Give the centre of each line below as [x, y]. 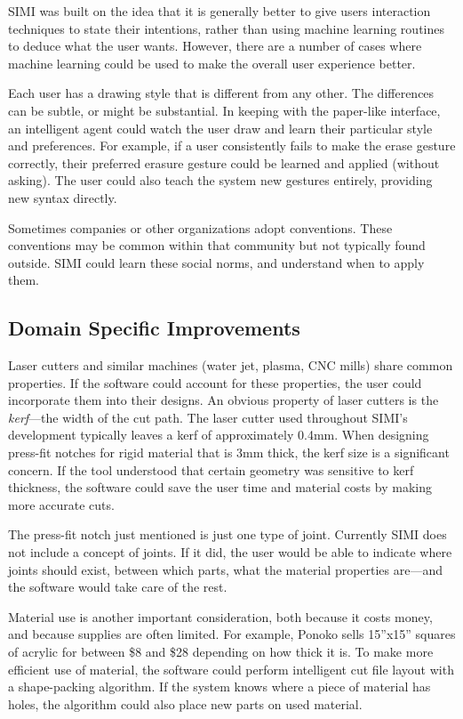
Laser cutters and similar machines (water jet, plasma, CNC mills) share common [231, 365]
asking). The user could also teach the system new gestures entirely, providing [220, 180]
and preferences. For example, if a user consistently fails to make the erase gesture [232, 145]
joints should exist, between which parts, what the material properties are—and [226, 569]
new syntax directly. [63, 197]
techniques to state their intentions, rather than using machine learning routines [226, 28]
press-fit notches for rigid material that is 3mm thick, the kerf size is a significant [229, 452]
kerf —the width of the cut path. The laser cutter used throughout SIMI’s [208, 417]
